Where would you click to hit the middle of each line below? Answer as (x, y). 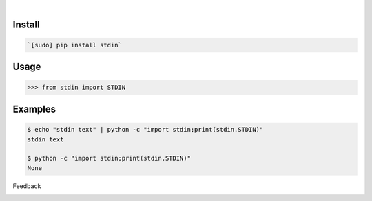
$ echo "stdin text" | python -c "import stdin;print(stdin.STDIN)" (145, 130)
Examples (34, 109)
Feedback (27, 186)
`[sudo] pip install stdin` (74, 45)
